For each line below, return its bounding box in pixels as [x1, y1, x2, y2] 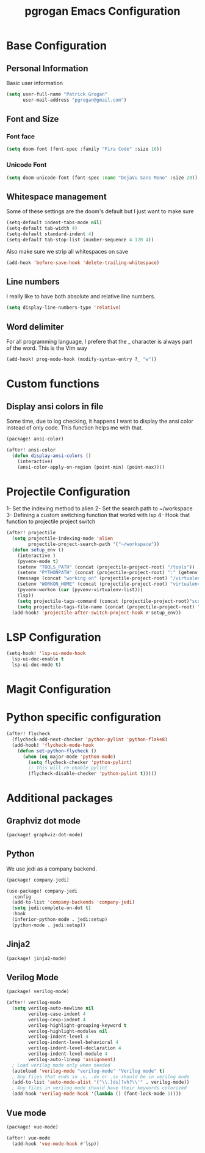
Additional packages [6, 792, 113, 805]
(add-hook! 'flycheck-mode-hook [12, 742, 95, 748]
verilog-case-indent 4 [28, 1011, 86, 1017]
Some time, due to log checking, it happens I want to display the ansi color [6, 418, 194, 425]
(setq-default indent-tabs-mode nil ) [6, 219, 103, 226]
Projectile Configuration [6, 485, 131, 499]
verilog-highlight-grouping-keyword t [28, 1022, 127, 1029]
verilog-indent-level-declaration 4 [28, 1045, 121, 1051]
